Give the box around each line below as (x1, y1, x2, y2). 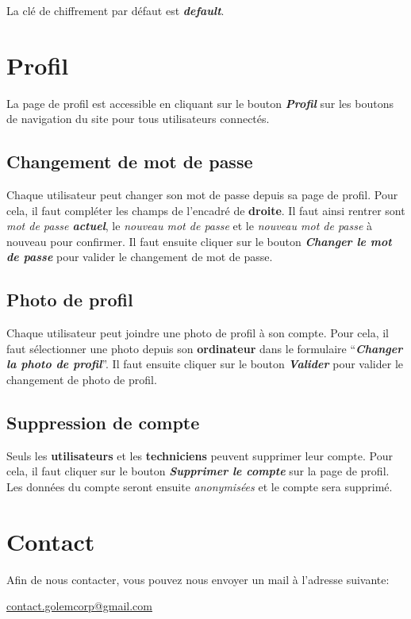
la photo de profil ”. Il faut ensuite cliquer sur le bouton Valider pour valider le (6, 356, 403, 372)
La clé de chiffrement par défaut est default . (6, 2, 225, 18)
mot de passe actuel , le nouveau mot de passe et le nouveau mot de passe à (6, 217, 373, 234)
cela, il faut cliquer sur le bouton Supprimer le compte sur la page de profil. (6, 463, 390, 479)
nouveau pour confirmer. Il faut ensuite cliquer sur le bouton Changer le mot (6, 233, 392, 249)
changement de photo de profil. (6, 371, 157, 388)
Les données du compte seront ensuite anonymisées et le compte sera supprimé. (6, 479, 393, 495)
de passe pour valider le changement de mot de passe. (6, 248, 273, 265)
